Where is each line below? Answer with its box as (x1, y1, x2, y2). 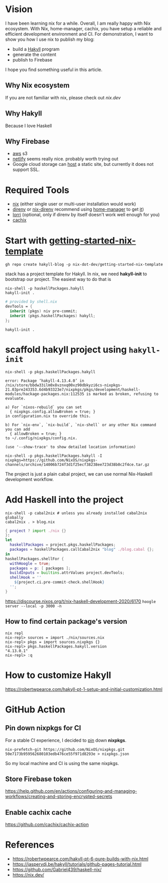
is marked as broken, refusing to (86, 391, 158, 396)
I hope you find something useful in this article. (5, 67, 103, 73)
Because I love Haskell (5, 123, 52, 129)
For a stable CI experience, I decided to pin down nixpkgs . (5, 737, 127, 743)
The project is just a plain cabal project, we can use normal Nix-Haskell (5, 470, 152, 477)
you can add (5, 427, 30, 432)
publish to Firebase (12, 56, 53, 63)
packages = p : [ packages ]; (10, 566, 71, 571)
